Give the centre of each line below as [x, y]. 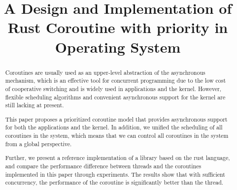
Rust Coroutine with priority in [118, 27]
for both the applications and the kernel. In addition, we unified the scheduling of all [114, 127]
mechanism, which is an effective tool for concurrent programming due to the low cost [116, 80]
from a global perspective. [38, 143]
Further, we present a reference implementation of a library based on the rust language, [118, 158]
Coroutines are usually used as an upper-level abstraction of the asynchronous [105, 72]
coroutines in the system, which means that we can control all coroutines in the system [117, 136]
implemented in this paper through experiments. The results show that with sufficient [115, 174]
